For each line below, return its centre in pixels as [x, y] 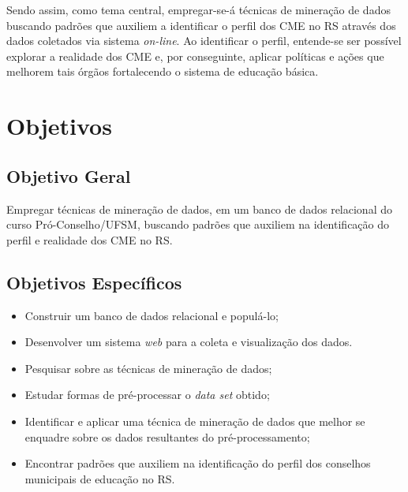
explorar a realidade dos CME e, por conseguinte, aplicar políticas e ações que [195, 56]
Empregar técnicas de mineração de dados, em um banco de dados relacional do [199, 209]
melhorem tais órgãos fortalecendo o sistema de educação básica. [163, 71]
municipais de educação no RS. [100, 478]
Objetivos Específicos [94, 282]
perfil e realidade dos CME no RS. [90, 239]
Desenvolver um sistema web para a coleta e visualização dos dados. [189, 342]
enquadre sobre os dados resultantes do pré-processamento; [167, 436]
